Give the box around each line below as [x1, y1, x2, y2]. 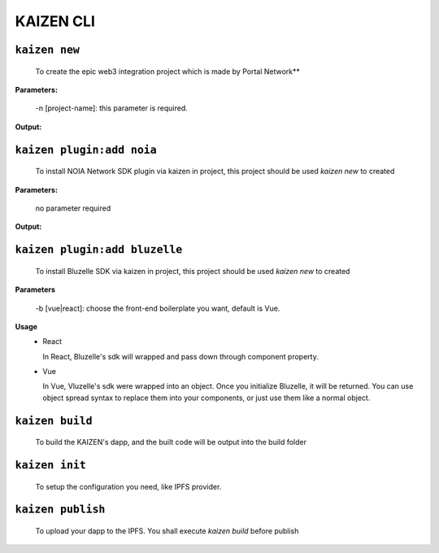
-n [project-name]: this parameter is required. [35, 103, 189, 113]
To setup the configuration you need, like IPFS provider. [35, 481, 222, 491]
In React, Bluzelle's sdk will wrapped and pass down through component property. [42, 351, 319, 361]
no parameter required [35, 203, 111, 213]
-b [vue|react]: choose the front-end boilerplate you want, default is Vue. [35, 303, 280, 313]
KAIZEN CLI [15, 12, 95, 30]
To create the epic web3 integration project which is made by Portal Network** [35, 66, 301, 76]
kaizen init [15, 459, 87, 472]
